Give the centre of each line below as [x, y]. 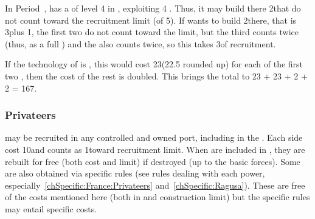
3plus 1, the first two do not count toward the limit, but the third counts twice [152, 32]
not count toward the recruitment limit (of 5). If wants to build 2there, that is [151, 20]
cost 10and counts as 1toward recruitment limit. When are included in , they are [155, 149]
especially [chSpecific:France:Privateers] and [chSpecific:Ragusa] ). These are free [155, 185]
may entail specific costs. [51, 208]
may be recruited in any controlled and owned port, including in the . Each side [154, 137]
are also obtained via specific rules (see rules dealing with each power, [135, 173]
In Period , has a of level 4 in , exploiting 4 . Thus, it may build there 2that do [153, 8]
